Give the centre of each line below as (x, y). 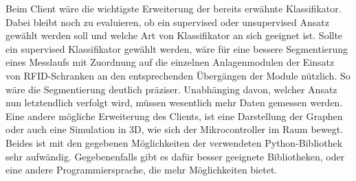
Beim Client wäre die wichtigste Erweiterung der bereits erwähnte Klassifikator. (174, 8)
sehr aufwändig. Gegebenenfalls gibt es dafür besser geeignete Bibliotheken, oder (175, 156)
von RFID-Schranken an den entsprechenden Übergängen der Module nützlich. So (178, 75)
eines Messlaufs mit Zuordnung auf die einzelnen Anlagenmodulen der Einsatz (170, 62)
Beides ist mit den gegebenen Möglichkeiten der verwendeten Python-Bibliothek (174, 142)
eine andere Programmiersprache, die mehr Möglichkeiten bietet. (142, 170)
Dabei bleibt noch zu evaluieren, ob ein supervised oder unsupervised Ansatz (167, 22)
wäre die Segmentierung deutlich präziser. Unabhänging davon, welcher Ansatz (171, 89)
